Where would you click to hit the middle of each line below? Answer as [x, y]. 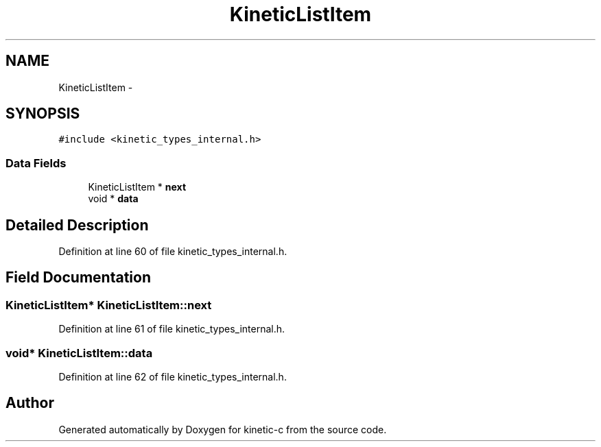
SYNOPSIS [43, 114]
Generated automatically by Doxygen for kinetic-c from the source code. [223, 429]
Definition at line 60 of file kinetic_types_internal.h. [173, 252]
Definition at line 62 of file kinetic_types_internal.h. [173, 377]
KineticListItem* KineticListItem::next [109, 305]
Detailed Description [77, 225]
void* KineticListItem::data [79, 353]
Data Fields [36, 163]
